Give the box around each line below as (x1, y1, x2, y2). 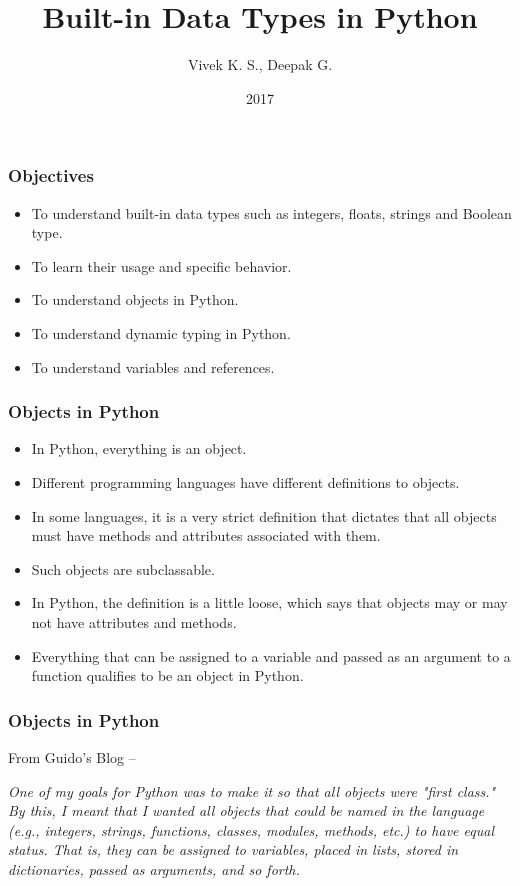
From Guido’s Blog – (8, 746, 136, 767)
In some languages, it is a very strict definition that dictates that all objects (31, 505, 497, 526)
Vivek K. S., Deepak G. (187, 54, 333, 75)
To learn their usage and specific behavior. (31, 255, 292, 276)
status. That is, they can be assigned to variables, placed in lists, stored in (8, 839, 459, 860)
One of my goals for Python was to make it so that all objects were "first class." (8, 780, 496, 801)
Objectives (8, 163, 94, 188)
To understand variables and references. (31, 356, 275, 377)
